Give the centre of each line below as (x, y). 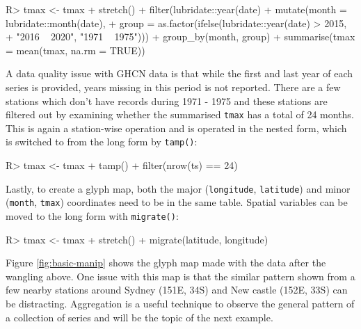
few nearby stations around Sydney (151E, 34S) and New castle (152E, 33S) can (177, 290)
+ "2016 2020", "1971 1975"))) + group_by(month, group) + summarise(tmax (180, 37)
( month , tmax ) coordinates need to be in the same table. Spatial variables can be (177, 202)
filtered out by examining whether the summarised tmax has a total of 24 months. (180, 114)
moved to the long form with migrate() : (92, 215)
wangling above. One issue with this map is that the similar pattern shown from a (180, 276)
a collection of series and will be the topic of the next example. (139, 317)
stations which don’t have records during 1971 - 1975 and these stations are (167, 101)
